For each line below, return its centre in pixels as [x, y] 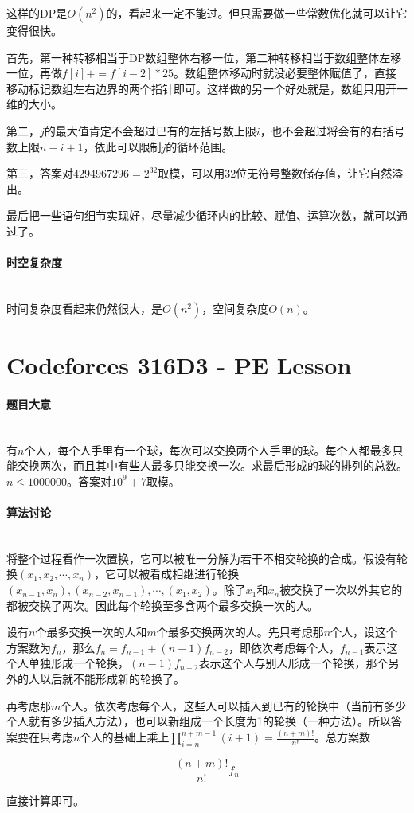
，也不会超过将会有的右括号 [332, 130]
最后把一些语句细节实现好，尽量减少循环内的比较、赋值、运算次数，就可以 [201, 215]
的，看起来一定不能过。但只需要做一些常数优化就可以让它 [257, 13]
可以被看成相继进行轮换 [178, 574]
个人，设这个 [364, 632]
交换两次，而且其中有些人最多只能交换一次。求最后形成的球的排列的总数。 [212, 465]
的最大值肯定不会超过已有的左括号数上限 [150, 130]
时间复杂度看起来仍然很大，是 [84, 308]
